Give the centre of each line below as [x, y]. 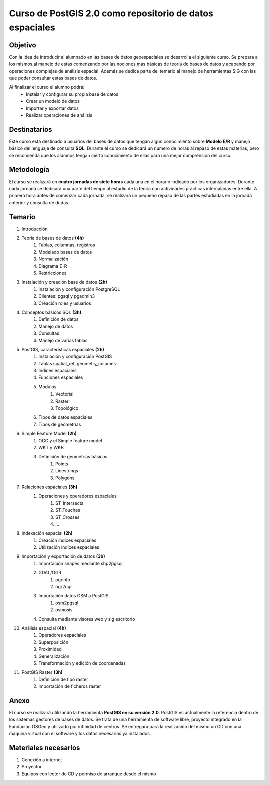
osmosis [64, 610]
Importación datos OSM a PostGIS [74, 596]
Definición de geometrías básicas [73, 457]
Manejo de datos [56, 326]
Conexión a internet [42, 760]
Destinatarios [31, 129]
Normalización [53, 259]
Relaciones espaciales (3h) [50, 487]
